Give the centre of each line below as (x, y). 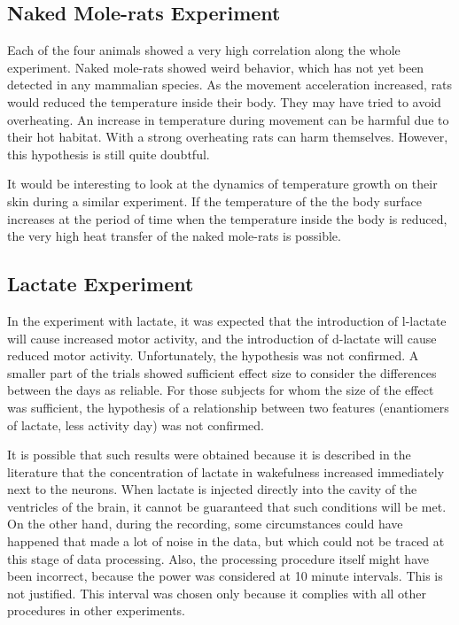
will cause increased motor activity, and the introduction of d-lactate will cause (222, 338)
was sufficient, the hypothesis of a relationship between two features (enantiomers (228, 407)
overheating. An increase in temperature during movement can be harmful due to (228, 119)
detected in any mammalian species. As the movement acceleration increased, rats (230, 85)
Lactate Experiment (101, 284)
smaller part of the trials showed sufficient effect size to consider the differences (222, 372)
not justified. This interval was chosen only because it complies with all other (217, 593)
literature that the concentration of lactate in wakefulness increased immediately (226, 471)
